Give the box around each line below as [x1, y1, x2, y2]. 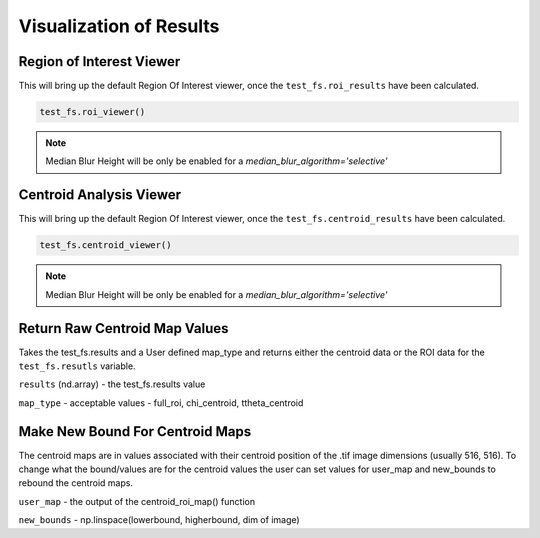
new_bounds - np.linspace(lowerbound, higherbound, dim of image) [18, 514, 300, 526]
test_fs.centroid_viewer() [39, 240, 172, 251]
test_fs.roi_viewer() [39, 106, 146, 118]
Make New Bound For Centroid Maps [18, 423, 252, 440]
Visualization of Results [18, 15, 220, 37]
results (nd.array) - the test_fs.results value [18, 378, 206, 390]
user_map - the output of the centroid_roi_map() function [18, 495, 255, 507]
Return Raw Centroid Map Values [18, 320, 229, 337]
